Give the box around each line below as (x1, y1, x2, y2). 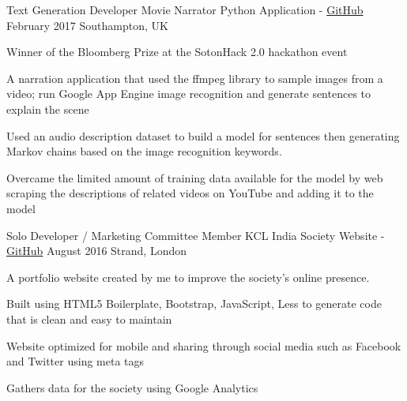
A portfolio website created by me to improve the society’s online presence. (6, 268, 370, 285)
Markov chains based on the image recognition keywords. (6, 143, 282, 159)
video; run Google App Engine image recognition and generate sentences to (6, 85, 371, 102)
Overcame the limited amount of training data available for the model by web (6, 169, 383, 186)
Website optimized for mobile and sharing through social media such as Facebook (6, 337, 401, 354)
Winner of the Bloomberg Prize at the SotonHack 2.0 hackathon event (6, 43, 348, 60)
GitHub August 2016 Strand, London (6, 242, 187, 259)
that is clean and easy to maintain (6, 310, 172, 327)
